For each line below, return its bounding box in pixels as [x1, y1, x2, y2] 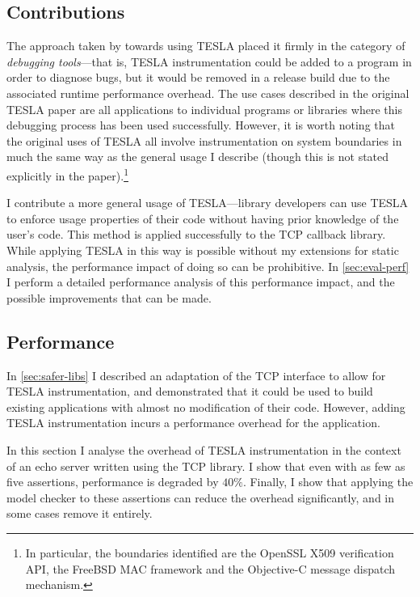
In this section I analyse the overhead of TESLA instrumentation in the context [6, 441, 401, 458]
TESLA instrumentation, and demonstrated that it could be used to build [6, 383, 373, 400]
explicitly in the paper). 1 [6, 164, 128, 184]
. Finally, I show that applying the [242, 473, 414, 490]
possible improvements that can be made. [6, 289, 212, 306]
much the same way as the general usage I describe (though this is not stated [6, 148, 389, 165]
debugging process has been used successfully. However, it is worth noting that [6, 116, 395, 133]
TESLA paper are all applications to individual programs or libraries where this [6, 100, 402, 117]
